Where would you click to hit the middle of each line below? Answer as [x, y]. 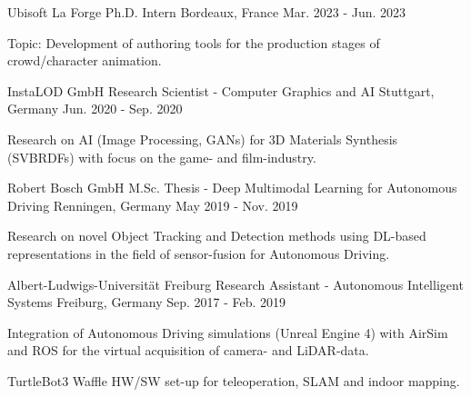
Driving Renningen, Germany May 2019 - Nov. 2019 [153, 205]
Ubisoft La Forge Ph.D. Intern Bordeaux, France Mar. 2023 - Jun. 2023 [207, 12]
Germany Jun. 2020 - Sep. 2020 [95, 109]
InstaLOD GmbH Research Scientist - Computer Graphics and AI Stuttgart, [221, 90]
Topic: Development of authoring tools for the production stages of [194, 42]
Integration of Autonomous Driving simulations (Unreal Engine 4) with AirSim [228, 332]
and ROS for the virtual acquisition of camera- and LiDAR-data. [188, 350]
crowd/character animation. [85, 60]
